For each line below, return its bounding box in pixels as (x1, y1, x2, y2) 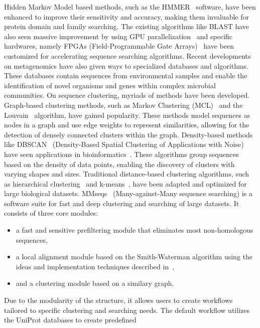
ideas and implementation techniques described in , (16, 261, 175, 271)
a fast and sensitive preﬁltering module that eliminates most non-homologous (16, 225, 253, 235)
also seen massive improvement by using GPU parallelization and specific (4, 31, 233, 41)
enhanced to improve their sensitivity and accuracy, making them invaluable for (4, 11, 249, 22)
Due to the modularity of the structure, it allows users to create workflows (4, 295, 233, 305)
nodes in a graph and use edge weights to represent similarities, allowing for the (4, 119, 249, 130)
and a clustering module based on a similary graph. (16, 278, 174, 288)
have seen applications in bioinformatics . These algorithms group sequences (4, 148, 239, 159)
